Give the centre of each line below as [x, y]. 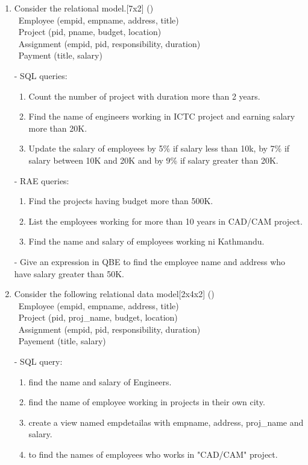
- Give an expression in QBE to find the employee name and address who [150, 261]
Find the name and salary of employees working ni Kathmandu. [146, 241]
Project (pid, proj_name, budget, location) [98, 317]
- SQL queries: [41, 75]
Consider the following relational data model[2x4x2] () [114, 294]
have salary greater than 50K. [69, 273]
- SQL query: [38, 361]
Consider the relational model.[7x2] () [84, 8]
